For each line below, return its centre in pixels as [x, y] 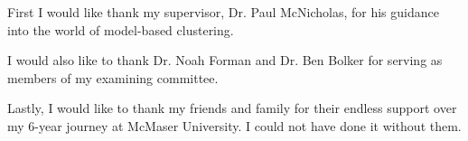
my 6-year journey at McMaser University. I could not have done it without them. [234, 125]
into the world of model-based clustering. [121, 29]
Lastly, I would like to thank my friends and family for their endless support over [232, 108]
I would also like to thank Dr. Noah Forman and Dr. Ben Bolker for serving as [225, 60]
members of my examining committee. [113, 77]
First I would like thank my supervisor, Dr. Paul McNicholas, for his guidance [223, 12]
